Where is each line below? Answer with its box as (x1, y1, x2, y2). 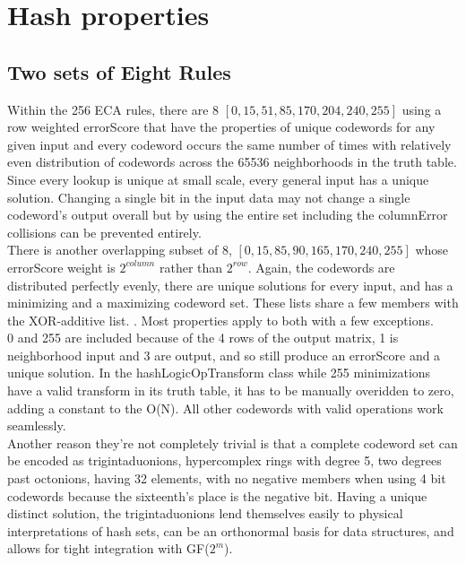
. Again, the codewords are (247, 257, 395, 276)
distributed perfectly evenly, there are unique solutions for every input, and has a (7, 275, 453, 294)
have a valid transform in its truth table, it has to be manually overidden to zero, (7, 381, 454, 400)
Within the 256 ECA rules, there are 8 (7, 100, 220, 118)
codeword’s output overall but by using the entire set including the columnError (7, 205, 448, 224)
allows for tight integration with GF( (7, 539, 210, 558)
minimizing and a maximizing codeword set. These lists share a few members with (7, 293, 459, 312)
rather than (159, 257, 223, 276)
